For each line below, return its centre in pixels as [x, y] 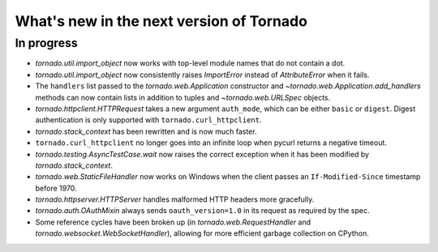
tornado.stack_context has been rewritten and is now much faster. [146, 131]
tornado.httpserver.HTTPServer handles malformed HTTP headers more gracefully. [175, 199]
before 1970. [56, 188]
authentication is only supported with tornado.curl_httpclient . [148, 120]
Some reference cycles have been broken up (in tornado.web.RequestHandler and [173, 222]
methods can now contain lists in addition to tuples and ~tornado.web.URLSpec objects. [183, 97]
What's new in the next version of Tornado [161, 21]
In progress [47, 43]
